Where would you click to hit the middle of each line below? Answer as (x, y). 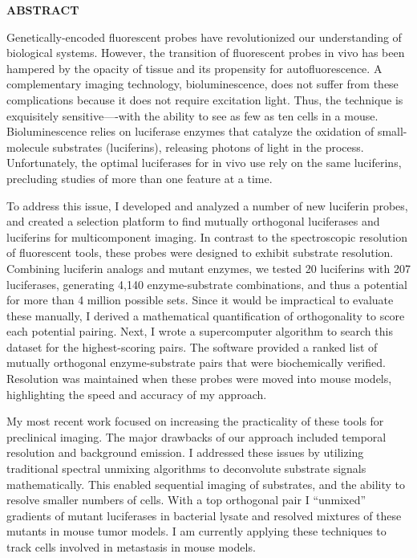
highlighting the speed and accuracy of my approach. (137, 394)
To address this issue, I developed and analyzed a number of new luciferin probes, (207, 205)
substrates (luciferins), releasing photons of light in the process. (208, 147)
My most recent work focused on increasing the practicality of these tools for (195, 421)
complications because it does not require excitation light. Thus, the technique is (205, 99)
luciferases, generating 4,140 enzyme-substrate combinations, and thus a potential (207, 284)
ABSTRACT (43, 10)
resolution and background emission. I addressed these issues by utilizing (185, 452)
